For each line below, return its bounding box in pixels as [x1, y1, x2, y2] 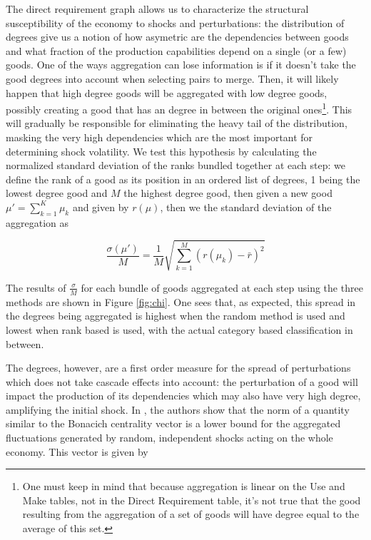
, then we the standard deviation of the [160, 199, 332, 214]
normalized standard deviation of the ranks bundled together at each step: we [6, 158, 346, 173]
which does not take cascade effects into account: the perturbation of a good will [6, 374, 358, 389]
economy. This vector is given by [6, 444, 148, 459]
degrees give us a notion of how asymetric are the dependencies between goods [6, 29, 349, 44]
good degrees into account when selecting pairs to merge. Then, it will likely [6, 71, 339, 86]
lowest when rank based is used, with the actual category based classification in [6, 322, 353, 337]
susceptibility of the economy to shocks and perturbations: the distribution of [6, 15, 345, 30]
